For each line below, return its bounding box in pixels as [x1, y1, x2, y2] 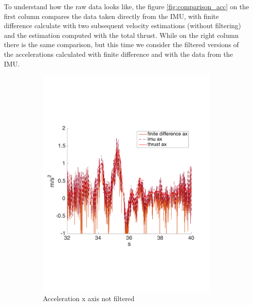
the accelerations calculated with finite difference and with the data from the [4, 49, 233, 59]
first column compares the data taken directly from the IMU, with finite [4, 11, 219, 21]
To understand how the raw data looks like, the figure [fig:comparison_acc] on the [4, 1, 249, 11]
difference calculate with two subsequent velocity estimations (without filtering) [4, 20, 241, 31]
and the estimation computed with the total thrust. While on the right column [4, 30, 239, 40]
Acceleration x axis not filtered [43, 293, 135, 304]
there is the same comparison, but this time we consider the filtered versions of [4, 39, 239, 50]
